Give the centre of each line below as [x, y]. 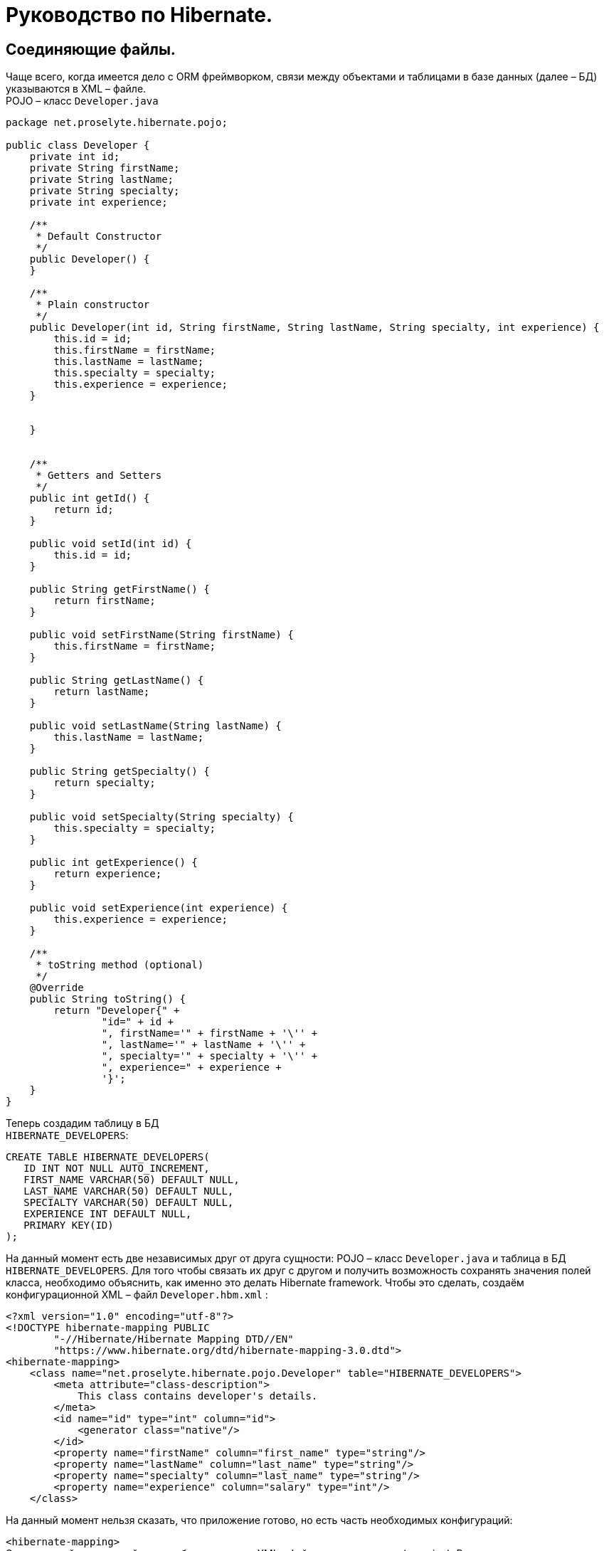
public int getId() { [90, 498]
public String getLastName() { [117, 681]
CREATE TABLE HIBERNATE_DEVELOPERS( [108, 1157]
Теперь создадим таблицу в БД [83, 1123]
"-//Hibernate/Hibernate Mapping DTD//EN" [174, 1339]
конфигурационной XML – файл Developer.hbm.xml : [137, 1295]
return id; [84, 510]
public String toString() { [107, 999]
